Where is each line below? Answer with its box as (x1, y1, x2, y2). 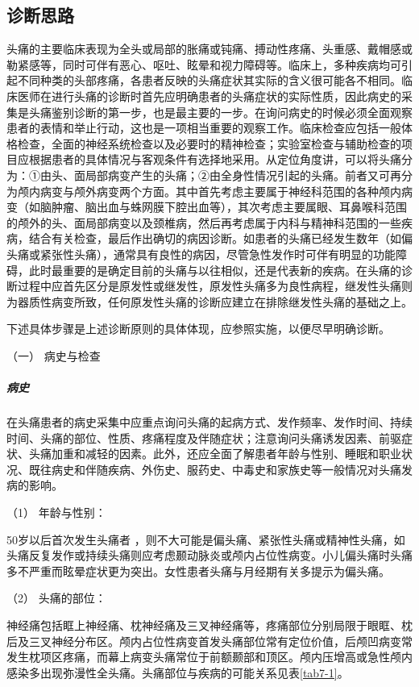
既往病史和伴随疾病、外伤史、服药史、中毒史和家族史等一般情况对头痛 (28, 460, 401, 477)
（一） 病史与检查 (6, 347, 101, 364)
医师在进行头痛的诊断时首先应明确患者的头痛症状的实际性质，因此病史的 (17, 87, 401, 104)
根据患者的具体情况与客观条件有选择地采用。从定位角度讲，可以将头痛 (28, 151, 401, 168)
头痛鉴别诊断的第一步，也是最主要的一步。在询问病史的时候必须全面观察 (28, 103, 413, 120)
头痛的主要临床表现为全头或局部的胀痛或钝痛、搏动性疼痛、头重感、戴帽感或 (6, 40, 413, 57)
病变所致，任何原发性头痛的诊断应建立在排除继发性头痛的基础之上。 (51, 293, 413, 310)
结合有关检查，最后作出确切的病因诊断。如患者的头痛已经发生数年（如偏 (28, 230, 413, 247)
